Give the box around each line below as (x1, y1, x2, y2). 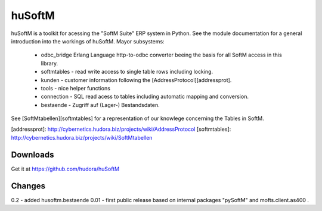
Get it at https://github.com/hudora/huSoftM (11, 165, 119, 172)
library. (41, 59, 58, 67)
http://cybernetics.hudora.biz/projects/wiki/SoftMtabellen (11, 134, 153, 141)
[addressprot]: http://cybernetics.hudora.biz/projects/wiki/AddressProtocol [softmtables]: (11, 125, 231, 133)
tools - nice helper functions (41, 84, 110, 92)
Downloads (11, 149, 54, 160)
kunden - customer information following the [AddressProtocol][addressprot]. (41, 76, 232, 83)
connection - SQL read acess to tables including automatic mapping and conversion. (41, 93, 249, 100)
